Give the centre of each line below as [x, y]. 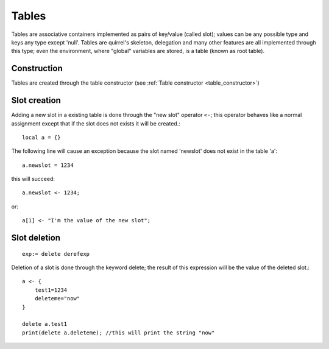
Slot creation [36, 100]
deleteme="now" [57, 299]
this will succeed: [33, 179]
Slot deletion [36, 238]
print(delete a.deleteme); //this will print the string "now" [119, 333]
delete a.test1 [45, 324]
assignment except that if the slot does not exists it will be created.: [96, 123]
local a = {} [41, 137]
